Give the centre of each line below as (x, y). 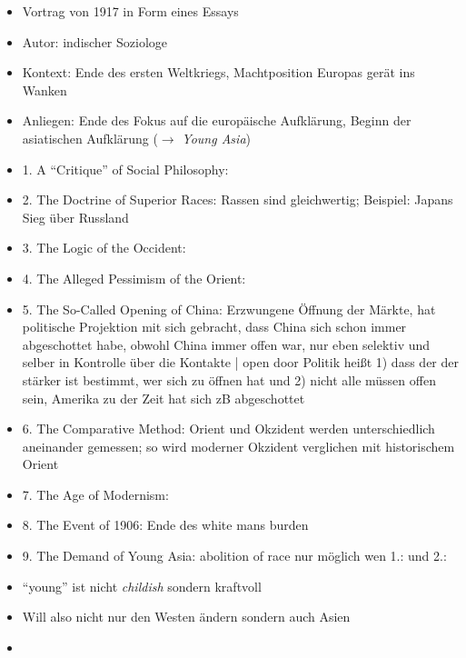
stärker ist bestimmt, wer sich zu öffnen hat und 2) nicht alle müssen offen (229, 379)
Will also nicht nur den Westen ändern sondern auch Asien (186, 617)
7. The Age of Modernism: (95, 494)
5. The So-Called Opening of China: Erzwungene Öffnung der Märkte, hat (229, 309)
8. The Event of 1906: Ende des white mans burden (165, 525)
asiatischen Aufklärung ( (90, 138)
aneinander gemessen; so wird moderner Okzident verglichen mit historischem (238, 446)
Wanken (45, 90)
